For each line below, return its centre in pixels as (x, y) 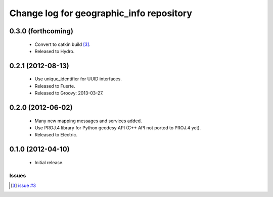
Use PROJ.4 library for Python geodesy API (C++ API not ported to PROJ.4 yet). (118, 128)
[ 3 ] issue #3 (24, 185)
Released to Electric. (56, 135)
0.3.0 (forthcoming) (41, 31)
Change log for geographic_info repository (101, 13)
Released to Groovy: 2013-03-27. (69, 93)
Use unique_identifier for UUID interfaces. (78, 79)
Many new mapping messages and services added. (88, 121)
